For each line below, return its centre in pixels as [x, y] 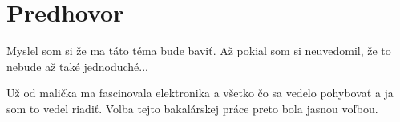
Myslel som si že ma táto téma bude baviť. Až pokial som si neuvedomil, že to [199, 51]
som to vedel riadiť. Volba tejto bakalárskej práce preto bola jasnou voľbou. [192, 108]
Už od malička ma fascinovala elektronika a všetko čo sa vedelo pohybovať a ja [200, 93]
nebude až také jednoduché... [77, 66]
